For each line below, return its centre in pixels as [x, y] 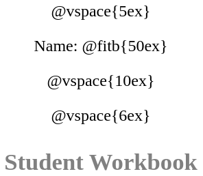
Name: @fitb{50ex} [101, 46]
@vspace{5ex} [101, 11]
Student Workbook [101, 161]
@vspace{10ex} [101, 80]
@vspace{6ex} [101, 115]
